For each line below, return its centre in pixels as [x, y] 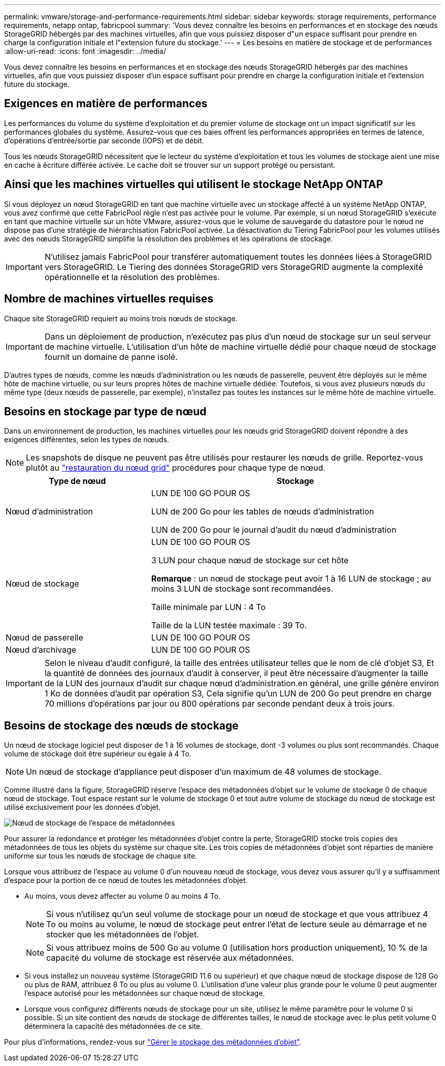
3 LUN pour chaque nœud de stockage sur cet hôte [250, 560]
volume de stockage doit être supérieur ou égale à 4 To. [98, 754]
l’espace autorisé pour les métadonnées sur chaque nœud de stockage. [145, 993]
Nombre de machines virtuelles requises [109, 299]
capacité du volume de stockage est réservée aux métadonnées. [170, 958]
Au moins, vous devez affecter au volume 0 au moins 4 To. [123, 896]
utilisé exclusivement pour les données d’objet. [83, 807]
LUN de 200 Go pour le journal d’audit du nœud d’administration [274, 530]
